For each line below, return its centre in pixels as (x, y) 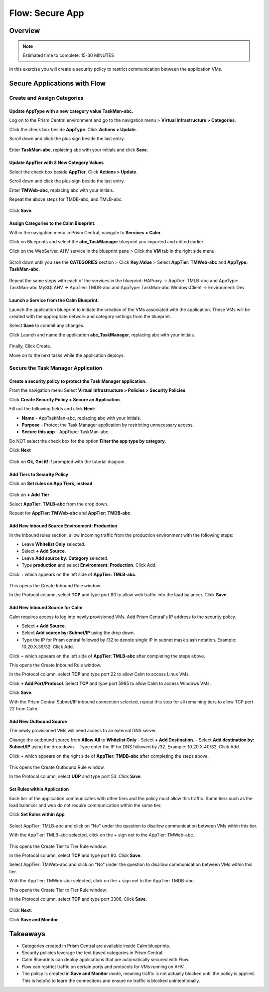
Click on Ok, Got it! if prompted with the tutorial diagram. (67, 462)
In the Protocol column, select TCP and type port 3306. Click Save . (78, 899)
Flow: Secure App (47, 13)
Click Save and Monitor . (34, 919)
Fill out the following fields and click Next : (52, 409)
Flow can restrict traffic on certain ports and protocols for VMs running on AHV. (103, 967)
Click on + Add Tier (29, 495)
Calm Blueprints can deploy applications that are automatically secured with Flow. (106, 960)
